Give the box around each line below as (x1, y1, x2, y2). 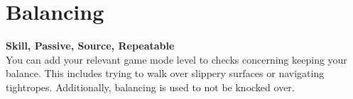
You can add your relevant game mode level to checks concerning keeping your (6, 52, 347, 66)
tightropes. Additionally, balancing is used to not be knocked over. (6, 79, 295, 94)
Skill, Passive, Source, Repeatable (6, 38, 175, 53)
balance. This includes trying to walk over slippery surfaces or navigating (6, 66, 325, 81)
